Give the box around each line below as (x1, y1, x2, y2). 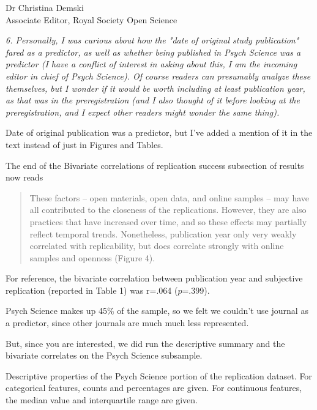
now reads (6, 171, 43, 184)
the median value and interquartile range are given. (6, 393, 198, 406)
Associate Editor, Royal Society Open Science (6, 13, 177, 26)
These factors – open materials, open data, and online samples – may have (29, 191, 309, 204)
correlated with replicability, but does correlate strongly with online (29, 239, 284, 252)
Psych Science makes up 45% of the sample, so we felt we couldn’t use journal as (6, 304, 308, 317)
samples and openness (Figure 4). (29, 251, 155, 264)
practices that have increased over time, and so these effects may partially (29, 215, 307, 228)
